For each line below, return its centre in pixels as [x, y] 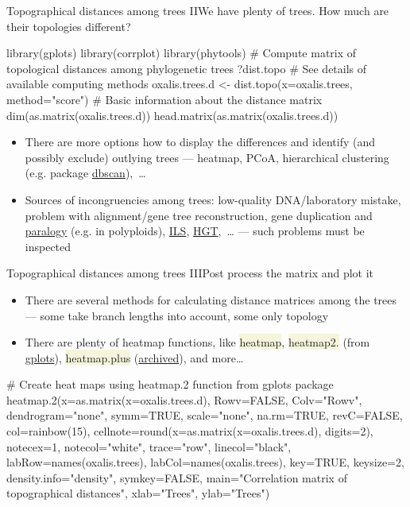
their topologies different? [69, 26]
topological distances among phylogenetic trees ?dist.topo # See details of [187, 68]
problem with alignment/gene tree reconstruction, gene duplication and [199, 215]
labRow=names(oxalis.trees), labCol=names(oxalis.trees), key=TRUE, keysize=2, [205, 462]
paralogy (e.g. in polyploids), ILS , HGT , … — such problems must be [195, 231]
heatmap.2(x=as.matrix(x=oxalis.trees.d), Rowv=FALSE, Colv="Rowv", [184, 399]
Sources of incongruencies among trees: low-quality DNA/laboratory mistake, [213, 199]
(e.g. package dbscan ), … [85, 173]
